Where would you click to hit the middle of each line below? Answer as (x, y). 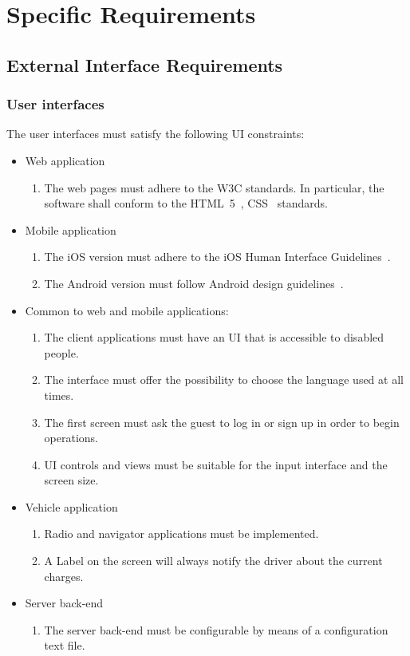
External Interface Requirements (145, 64)
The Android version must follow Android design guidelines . (194, 283)
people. (61, 352)
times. (59, 395)
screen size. (71, 480)
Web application (65, 160)
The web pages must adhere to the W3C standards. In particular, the (214, 187)
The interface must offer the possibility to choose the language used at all (224, 379)
